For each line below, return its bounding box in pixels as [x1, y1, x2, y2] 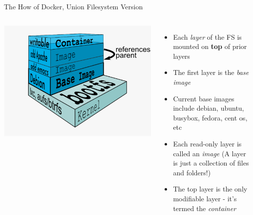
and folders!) [173, 167, 211, 177]
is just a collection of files [173, 158, 249, 168]
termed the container [173, 203, 236, 213]
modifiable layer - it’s [173, 193, 237, 203]
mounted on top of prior [173, 41, 247, 51]
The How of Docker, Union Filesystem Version [4, 1, 143, 11]
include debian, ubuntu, [173, 103, 244, 113]
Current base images [173, 93, 234, 103]
